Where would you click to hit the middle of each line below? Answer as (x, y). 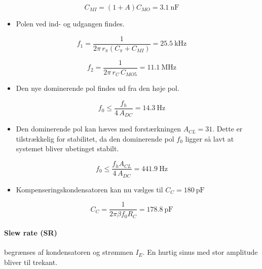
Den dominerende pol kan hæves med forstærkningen (99, 129)
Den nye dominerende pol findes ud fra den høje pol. (98, 88)
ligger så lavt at (210, 138)
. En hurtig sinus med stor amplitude (200, 252)
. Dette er (228, 129)
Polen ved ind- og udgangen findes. (70, 23)
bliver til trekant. (31, 262)
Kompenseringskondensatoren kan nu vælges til (89, 189)
